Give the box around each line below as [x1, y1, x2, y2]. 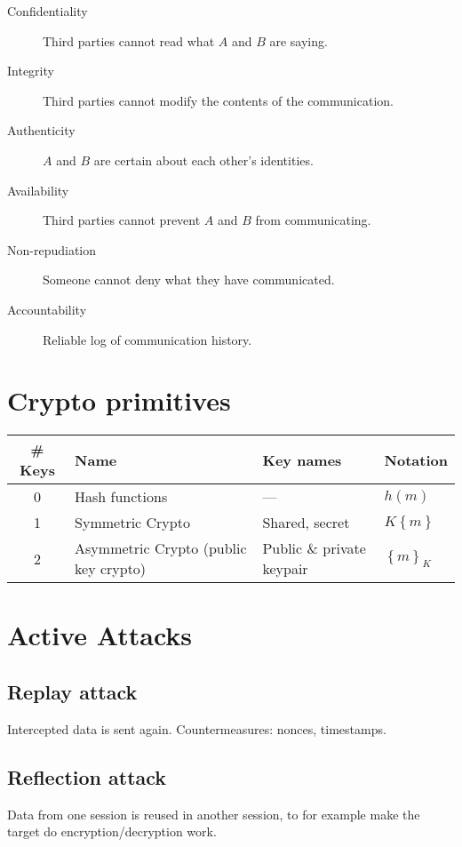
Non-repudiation [7, 240, 97, 259]
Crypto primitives [7, 382, 231, 419]
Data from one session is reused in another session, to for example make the [7, 804, 420, 823]
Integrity [7, 61, 54, 80]
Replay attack [7, 678, 138, 706]
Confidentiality [7, 2, 88, 20]
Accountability [7, 300, 87, 318]
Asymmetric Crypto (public [75, 538, 247, 559]
